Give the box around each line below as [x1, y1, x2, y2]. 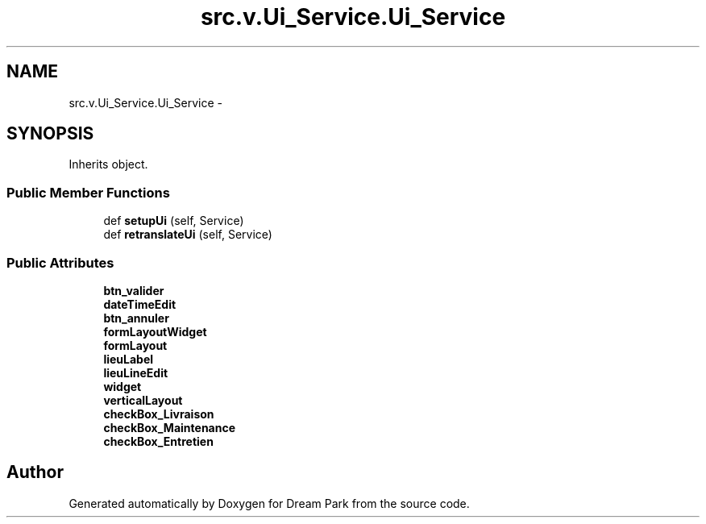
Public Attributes [6, 254, 114, 271]
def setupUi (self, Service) [103, 214, 244, 228]
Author [6, 462, 64, 483]
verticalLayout [103, 393, 183, 407]
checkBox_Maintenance [103, 420, 236, 435]
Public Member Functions [6, 184, 170, 201]
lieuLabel [103, 351, 154, 366]
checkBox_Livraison [103, 406, 214, 421]
